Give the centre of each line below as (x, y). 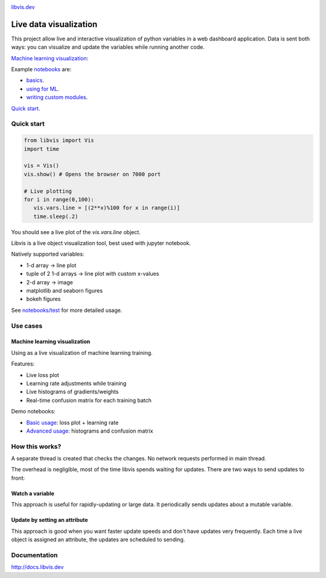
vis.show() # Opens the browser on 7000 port (92, 174)
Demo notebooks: (33, 411)
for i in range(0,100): (59, 199)
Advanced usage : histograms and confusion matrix (90, 431)
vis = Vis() (42, 166)
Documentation (34, 555)
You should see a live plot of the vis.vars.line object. (76, 232)
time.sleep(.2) (56, 216)
